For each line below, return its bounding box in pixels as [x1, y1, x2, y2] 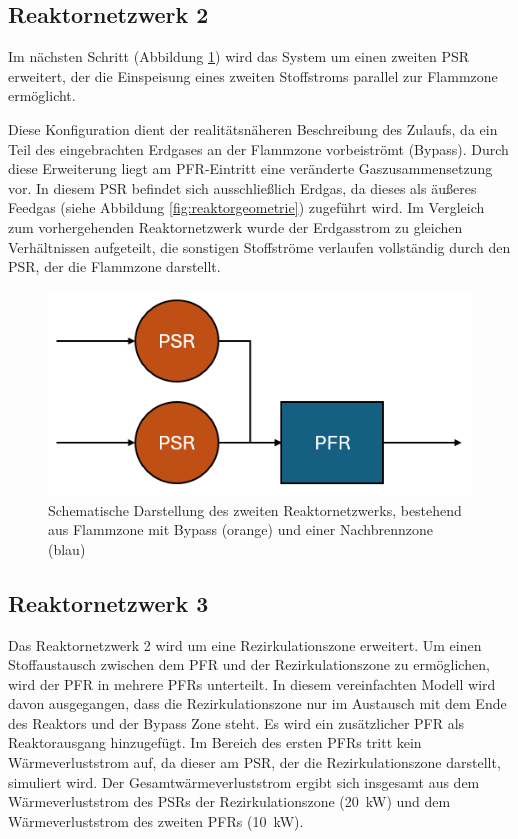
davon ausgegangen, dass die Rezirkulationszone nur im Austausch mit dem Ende [8, 693, 507, 714]
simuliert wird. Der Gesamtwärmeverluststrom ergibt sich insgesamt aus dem [8, 771, 480, 792]
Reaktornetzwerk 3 [8, 587, 209, 618]
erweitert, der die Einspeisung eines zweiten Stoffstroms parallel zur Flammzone [8, 65, 498, 86]
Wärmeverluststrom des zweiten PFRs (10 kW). [8, 810, 304, 831]
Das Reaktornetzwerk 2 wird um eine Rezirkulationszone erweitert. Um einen [8, 634, 482, 655]
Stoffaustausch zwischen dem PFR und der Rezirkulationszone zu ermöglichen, [8, 654, 490, 675]
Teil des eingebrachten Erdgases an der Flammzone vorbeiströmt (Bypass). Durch [8, 138, 509, 159]
